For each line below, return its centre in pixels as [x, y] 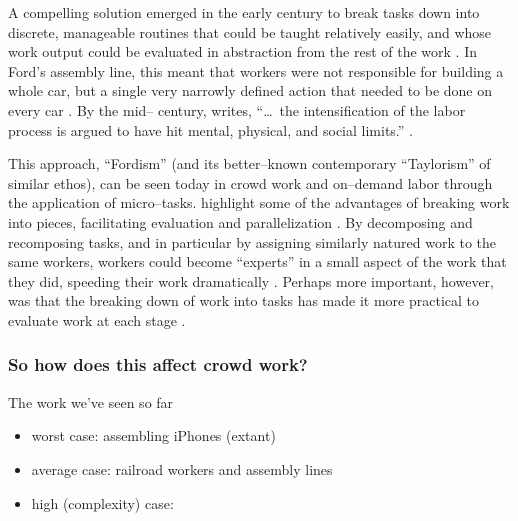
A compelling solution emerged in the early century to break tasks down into [244, 12]
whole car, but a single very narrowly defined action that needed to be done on [250, 90]
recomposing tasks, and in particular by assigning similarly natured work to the [252, 241]
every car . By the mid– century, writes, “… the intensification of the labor [237, 109]
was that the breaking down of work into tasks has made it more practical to [243, 300]
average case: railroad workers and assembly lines [182, 468]
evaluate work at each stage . [97, 319]
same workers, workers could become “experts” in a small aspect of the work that [257, 261]
